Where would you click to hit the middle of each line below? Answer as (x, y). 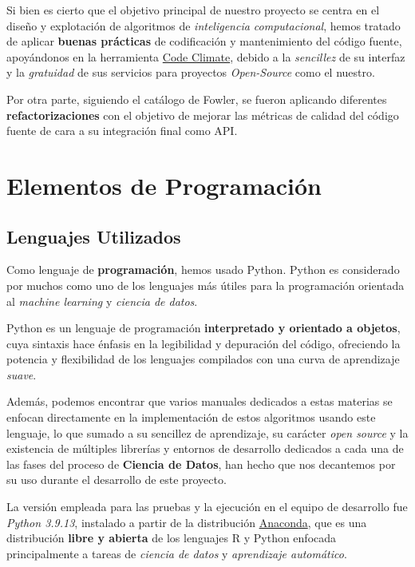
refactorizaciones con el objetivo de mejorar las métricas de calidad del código (203, 115)
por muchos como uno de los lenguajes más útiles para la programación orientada (206, 285)
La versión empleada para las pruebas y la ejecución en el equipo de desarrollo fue (207, 507)
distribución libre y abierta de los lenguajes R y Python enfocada (172, 538)
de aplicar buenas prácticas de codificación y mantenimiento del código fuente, (204, 41)
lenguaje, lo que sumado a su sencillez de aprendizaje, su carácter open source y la (207, 432)
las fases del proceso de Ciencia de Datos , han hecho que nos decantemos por (201, 464)
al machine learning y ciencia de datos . (102, 301)
